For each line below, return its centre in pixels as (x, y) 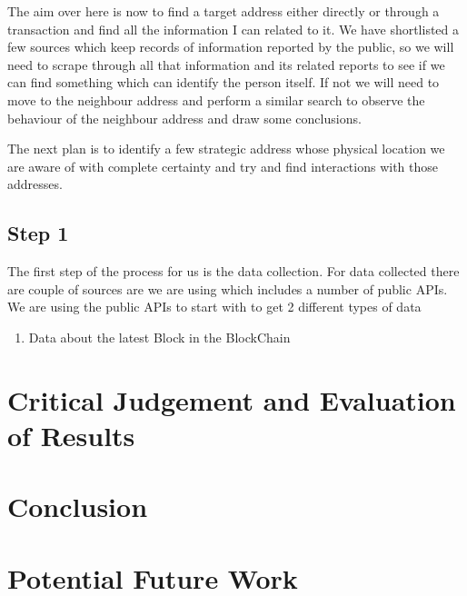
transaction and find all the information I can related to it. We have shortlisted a (233, 29)
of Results (71, 435)
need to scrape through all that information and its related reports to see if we (226, 64)
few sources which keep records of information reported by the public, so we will (231, 47)
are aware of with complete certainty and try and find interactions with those (223, 166)
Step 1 (38, 233)
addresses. (35, 184)
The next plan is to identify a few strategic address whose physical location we (226, 149)
